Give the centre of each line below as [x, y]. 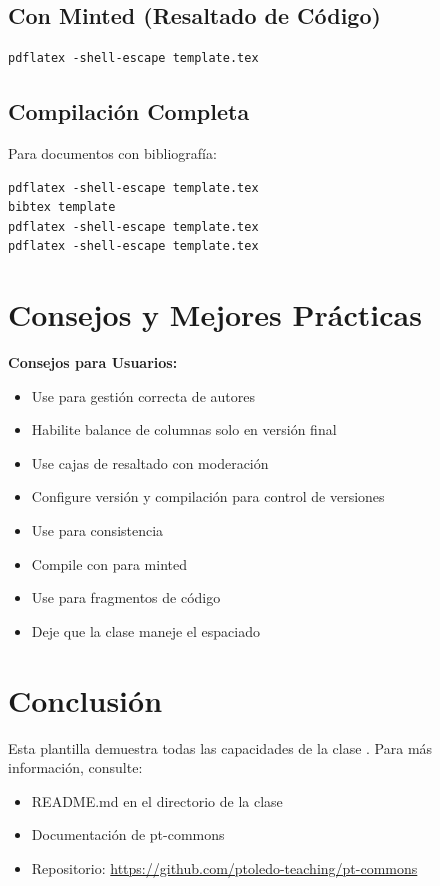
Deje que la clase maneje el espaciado [145, 630]
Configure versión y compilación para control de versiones [208, 496]
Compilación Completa [129, 111]
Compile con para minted [109, 563]
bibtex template [62, 207]
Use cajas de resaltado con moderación [150, 462]
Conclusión [85, 699]
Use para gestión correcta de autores [143, 395]
